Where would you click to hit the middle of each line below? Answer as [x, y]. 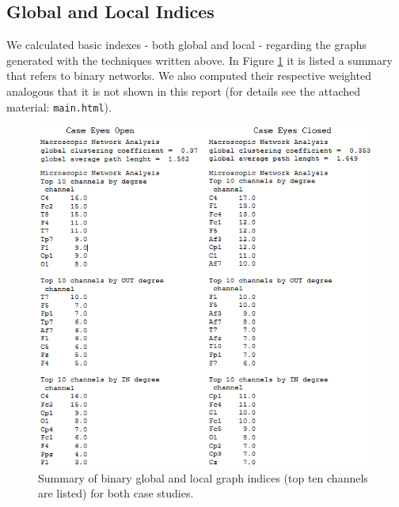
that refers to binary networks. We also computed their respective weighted [189, 76]
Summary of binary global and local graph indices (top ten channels [203, 477]
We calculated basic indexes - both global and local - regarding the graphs [186, 45]
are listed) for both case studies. [116, 493]
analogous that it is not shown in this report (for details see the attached [184, 91]
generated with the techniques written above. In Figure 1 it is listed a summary [199, 60]
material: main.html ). [59, 106]
